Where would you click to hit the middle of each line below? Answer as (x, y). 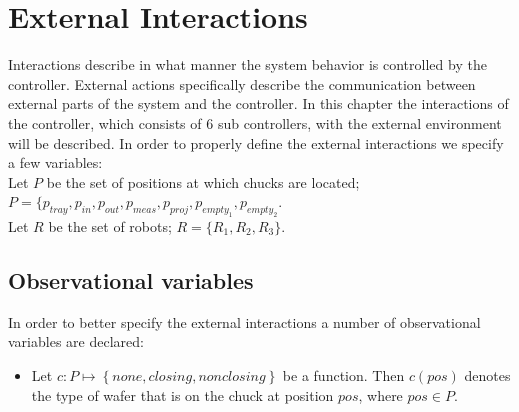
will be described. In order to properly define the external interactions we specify (256, 142)
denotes (487, 375)
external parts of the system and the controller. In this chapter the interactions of (258, 103)
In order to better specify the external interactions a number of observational (244, 321)
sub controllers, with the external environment (359, 122)
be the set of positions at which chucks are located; (203, 181)
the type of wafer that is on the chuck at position (182, 394)
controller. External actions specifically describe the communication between (242, 83)
